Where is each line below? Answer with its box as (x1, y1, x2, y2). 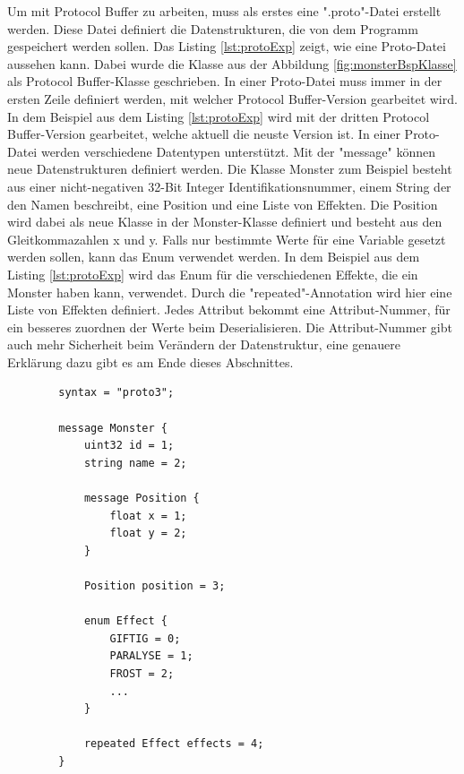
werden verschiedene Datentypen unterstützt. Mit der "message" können (40, 142, 435, 160)
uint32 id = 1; (83, 439, 175, 452)
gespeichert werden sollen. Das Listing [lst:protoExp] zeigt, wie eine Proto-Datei (7, 37, 446, 56)
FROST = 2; (109, 666, 175, 680)
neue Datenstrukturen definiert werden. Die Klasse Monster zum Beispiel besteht (7, 159, 452, 178)
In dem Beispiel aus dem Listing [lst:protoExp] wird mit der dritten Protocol (7, 107, 430, 125)
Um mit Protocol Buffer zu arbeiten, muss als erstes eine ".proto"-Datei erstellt (7, 2, 442, 20)
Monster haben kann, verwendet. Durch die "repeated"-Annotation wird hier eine (7, 282, 452, 301)
